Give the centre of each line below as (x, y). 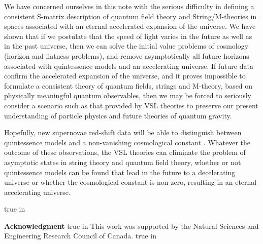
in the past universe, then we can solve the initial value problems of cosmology (126, 46)
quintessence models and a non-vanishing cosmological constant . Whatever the (127, 142)
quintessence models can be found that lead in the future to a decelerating (120, 172)
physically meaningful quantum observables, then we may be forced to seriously (128, 95)
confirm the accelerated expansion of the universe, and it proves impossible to (125, 76)
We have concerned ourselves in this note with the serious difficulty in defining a (129, 6)
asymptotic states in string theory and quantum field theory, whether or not (123, 162)
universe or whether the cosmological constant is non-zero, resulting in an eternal (130, 182)
